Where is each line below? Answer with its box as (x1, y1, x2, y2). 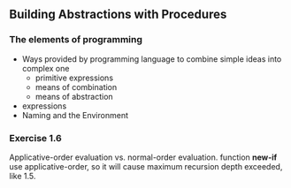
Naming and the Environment (21, 109, 128, 120)
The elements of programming (9, 34, 143, 46)
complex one (21, 63, 70, 73)
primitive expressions (34, 72, 113, 83)
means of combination (34, 81, 118, 92)
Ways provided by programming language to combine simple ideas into (21, 53, 282, 64)
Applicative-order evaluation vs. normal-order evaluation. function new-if (9, 152, 278, 162)
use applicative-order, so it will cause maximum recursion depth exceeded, (9, 161, 283, 171)
